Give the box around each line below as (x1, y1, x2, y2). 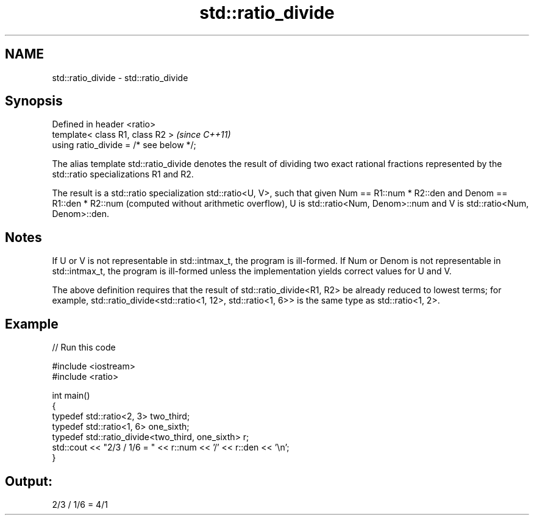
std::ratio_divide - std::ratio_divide (52, 72, 188, 83)
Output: (5, 473, 52, 489)
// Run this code (52, 342, 116, 353)
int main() (52, 390, 90, 401)
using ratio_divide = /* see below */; (52, 140, 196, 151)
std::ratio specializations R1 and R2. (52, 169, 194, 180)
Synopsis (5, 93, 63, 109)
